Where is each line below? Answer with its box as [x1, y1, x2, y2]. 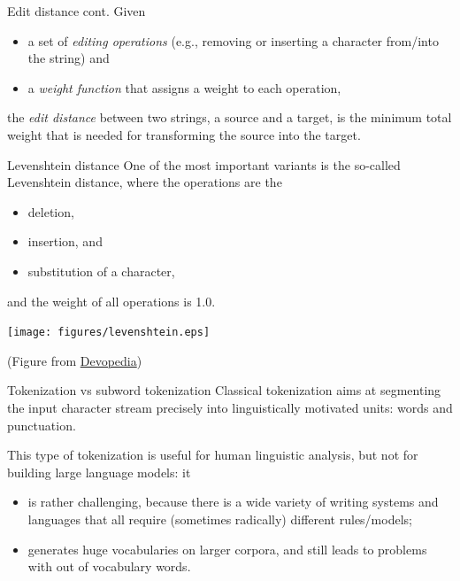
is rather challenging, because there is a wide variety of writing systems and [27, 492, 439, 511]
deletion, [27, 202, 74, 221]
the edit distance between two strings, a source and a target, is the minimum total [7, 108, 452, 127]
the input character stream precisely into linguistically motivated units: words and [7, 398, 453, 416]
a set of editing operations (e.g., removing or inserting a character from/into [27, 31, 439, 50]
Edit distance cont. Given [7, 2, 146, 19]
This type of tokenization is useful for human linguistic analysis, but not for [7, 445, 418, 464]
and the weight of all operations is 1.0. [7, 291, 216, 310]
